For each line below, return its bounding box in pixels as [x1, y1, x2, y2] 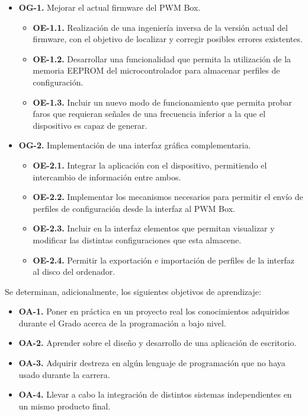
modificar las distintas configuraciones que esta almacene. [33, 233, 242, 246]
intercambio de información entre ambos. [33, 170, 181, 183]
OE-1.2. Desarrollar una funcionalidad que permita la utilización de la [33, 52, 291, 65]
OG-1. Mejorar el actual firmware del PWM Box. [18, 1, 201, 13]
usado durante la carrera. [18, 368, 110, 380]
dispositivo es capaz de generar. [33, 119, 147, 131]
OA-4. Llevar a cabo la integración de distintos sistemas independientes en [18, 388, 292, 401]
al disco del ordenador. [33, 265, 115, 278]
